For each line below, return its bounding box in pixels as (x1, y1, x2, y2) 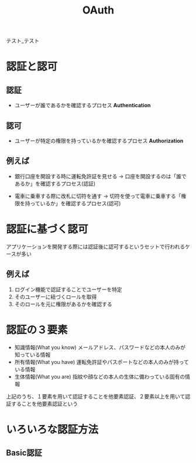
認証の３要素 (6, 323, 68, 336)
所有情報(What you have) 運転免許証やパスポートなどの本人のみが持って (14, 358, 189, 365)
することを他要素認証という (11, 400, 78, 407)
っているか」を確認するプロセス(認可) (30, 200, 121, 207)
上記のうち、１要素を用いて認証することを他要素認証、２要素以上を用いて (6, 393, 185, 400)
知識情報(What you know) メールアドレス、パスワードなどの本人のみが (14, 343, 186, 350)
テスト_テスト (6, 38, 40, 45)
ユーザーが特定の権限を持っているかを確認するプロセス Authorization (14, 137, 184, 144)
